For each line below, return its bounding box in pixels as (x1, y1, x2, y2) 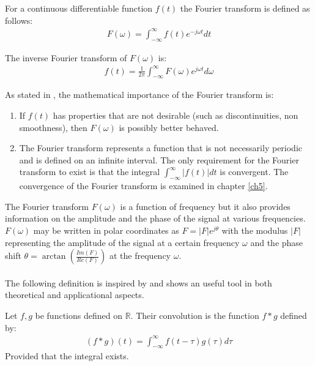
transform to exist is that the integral (19, 165, 160, 178)
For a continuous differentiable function (5, 2, 153, 14)
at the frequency (109, 249, 171, 262)
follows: (5, 13, 33, 26)
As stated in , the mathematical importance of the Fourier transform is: (5, 88, 274, 101)
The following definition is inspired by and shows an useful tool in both (5, 276, 272, 289)
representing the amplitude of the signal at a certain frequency (5, 236, 240, 248)
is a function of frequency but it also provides (120, 200, 291, 212)
